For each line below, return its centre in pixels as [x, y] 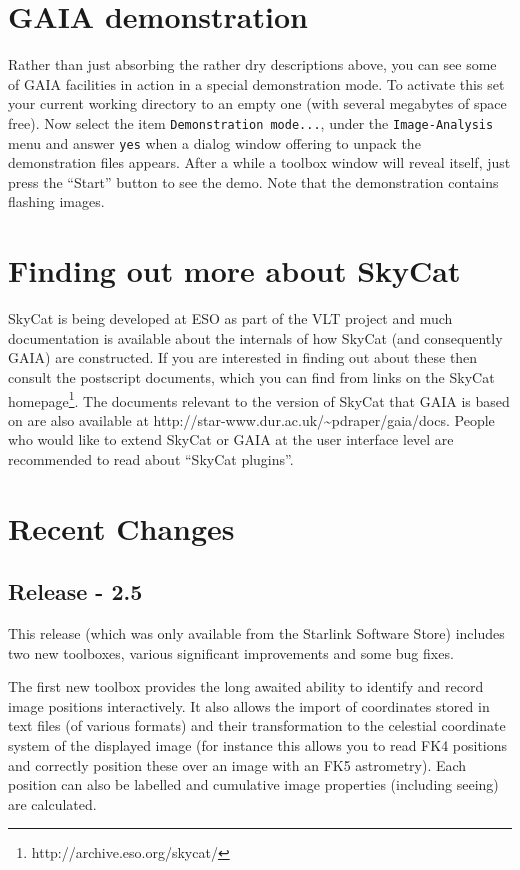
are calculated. [52, 803]
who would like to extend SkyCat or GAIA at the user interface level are [231, 439]
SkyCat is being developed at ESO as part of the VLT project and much [230, 318]
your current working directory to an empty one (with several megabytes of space [257, 103]
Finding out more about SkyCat [234, 270]
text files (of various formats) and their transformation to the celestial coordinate [257, 725]
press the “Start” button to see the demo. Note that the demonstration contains [253, 181]
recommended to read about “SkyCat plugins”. [151, 458]
